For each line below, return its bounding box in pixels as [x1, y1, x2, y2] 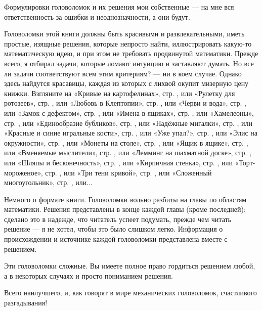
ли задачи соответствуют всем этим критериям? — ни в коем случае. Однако [4, 68, 242, 78]
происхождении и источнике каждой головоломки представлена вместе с [4, 234, 228, 244]
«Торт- [235, 157, 255, 167]
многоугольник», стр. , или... [4, 177, 93, 188]
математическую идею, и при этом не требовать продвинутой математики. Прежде [4, 48, 258, 59]
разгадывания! [4, 297, 48, 308]
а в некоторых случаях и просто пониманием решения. [4, 270, 173, 281]
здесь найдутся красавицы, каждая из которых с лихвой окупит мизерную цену [4, 78, 249, 88]
